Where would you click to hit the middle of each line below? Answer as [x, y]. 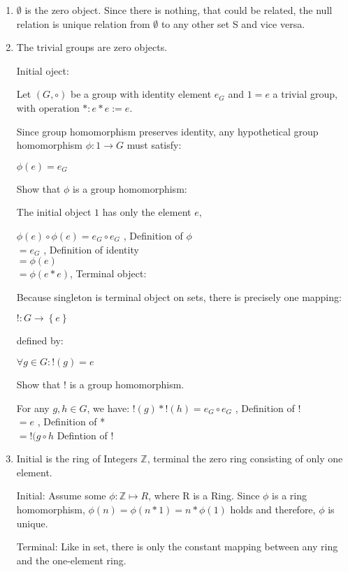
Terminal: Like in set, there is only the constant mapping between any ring [177, 547]
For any [33, 408]
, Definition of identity [91, 249]
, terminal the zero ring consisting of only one [245, 459]
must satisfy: [154, 145]
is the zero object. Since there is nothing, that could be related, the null [179, 10]
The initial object [54, 212]
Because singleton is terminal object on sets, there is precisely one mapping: [179, 296]
